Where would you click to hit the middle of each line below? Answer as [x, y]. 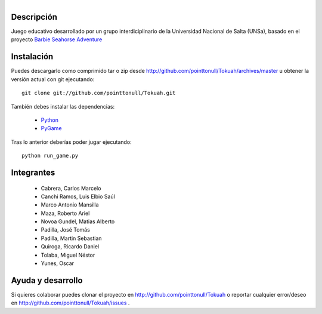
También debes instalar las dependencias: [63, 106]
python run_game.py [50, 156]
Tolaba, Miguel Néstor [68, 255]
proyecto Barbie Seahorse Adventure [57, 39]
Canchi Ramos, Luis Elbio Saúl [78, 196]
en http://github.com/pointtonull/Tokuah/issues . [70, 303]
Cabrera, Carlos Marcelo [71, 188]
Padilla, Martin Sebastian [71, 238]
